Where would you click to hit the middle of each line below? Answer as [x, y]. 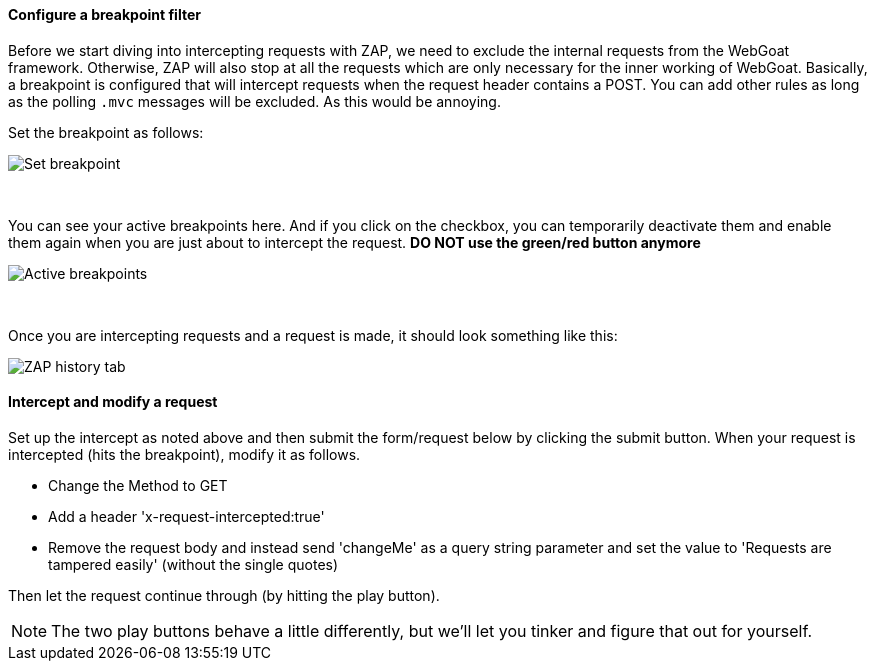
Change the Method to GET [138, 485]
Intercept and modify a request [113, 402]
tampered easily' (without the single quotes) [193, 564]
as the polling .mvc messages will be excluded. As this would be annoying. [254, 101]
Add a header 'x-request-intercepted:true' [186, 516]
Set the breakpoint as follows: [106, 132]
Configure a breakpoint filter [104, 14]
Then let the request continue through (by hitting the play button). [224, 595]
